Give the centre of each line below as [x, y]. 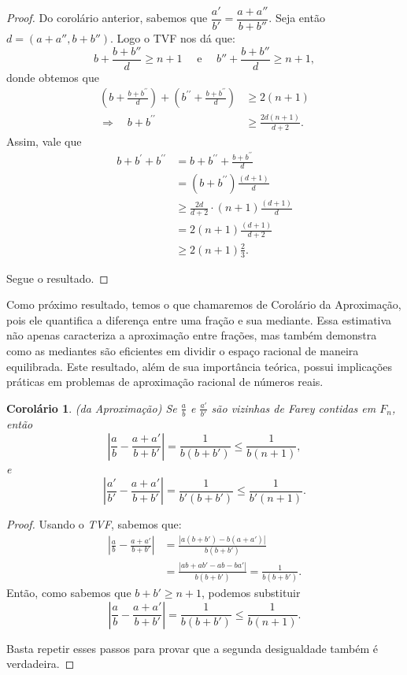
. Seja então [297, 18]
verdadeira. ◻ [41, 664]
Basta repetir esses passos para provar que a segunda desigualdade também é [192, 648]
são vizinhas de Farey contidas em [294, 408]
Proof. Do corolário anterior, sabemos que [107, 18]
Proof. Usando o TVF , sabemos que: [94, 524]
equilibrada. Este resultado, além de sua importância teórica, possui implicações [200, 366]
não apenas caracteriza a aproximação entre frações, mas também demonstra [192, 335]
